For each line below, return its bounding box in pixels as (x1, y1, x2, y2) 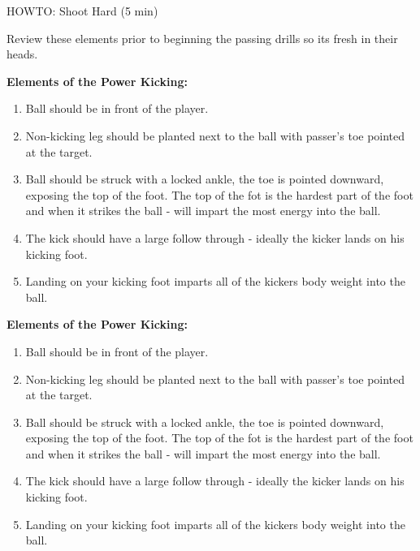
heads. (6, 45, 38, 62)
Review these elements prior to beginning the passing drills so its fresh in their (6, 29, 398, 46)
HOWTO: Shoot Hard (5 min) (6, 2, 158, 19)
